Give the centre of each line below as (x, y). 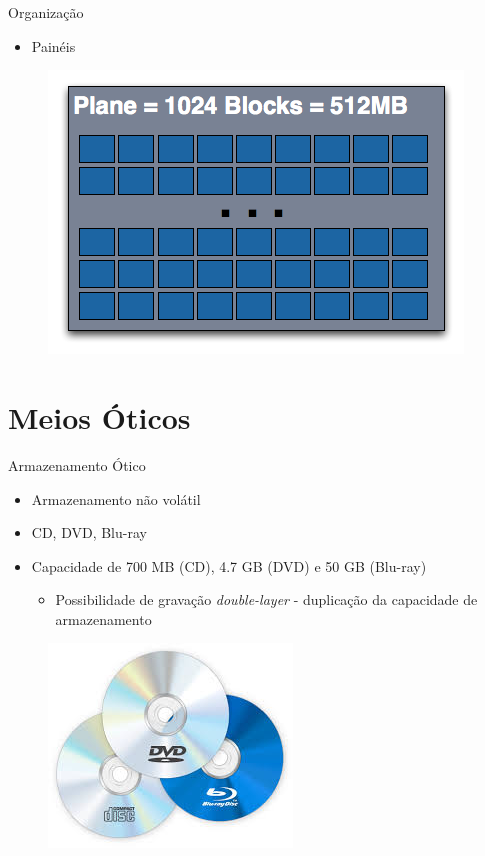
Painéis (53, 45)
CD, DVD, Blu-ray (89, 532)
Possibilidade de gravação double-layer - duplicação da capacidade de (266, 599)
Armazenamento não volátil (116, 498)
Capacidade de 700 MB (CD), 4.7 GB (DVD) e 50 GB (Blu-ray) (229, 565)
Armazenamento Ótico (77, 464)
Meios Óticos (99, 416)
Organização (46, 12)
